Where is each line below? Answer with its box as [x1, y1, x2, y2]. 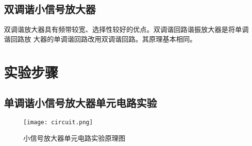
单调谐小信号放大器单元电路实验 [4, 95, 157, 110]
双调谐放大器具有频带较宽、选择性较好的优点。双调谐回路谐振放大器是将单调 [4, 24, 249, 34]
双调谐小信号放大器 [4, 1, 96, 16]
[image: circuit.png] [23, 118, 93, 126]
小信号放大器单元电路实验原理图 [23, 132, 125, 143]
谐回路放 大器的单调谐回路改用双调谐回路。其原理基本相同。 [4, 33, 197, 44]
